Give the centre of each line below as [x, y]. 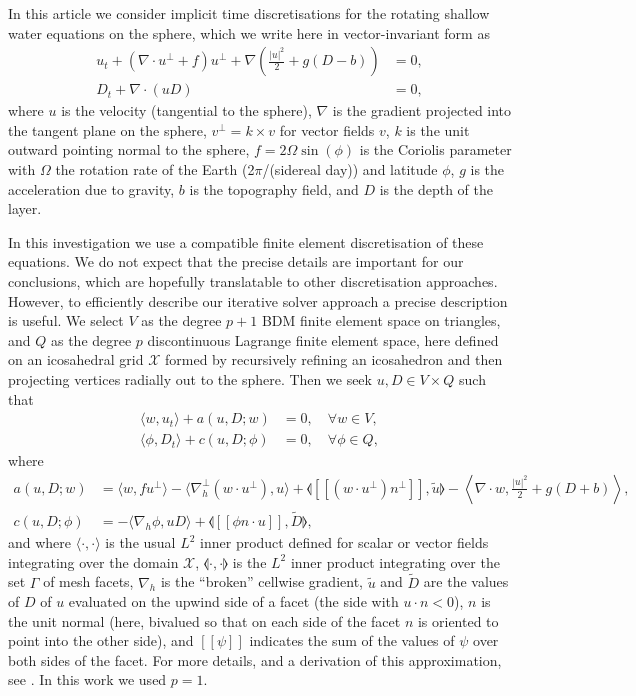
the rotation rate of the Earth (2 [155, 169]
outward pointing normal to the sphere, [129, 149]
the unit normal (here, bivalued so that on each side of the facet [204, 620]
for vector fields [327, 129]
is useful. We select [66, 320]
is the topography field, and [274, 188]
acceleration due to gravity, [91, 188]
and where [40, 542]
